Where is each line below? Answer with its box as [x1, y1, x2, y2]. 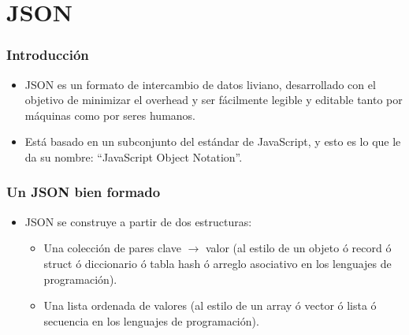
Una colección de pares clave [43, 240, 181, 256]
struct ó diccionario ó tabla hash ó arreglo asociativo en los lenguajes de [43, 255, 392, 271]
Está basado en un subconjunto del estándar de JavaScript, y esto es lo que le [24, 133, 401, 150]
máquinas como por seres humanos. [24, 106, 195, 123]
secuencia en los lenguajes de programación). [43, 312, 259, 329]
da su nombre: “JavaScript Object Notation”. [24, 148, 243, 165]
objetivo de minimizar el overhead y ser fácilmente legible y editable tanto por [24, 91, 403, 108]
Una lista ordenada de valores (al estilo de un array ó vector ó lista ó [43, 297, 377, 314]
